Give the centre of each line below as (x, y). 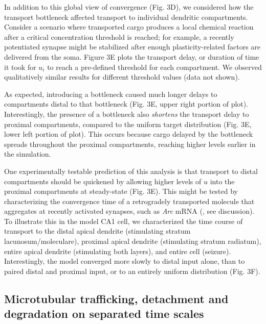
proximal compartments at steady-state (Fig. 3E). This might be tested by (121, 191)
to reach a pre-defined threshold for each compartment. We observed (154, 67)
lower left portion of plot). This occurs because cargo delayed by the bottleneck (129, 134)
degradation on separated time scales (104, 314)
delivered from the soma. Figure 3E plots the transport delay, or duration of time (132, 56)
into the (222, 181)
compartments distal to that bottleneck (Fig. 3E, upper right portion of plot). (126, 104)
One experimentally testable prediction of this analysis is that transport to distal (131, 171)
